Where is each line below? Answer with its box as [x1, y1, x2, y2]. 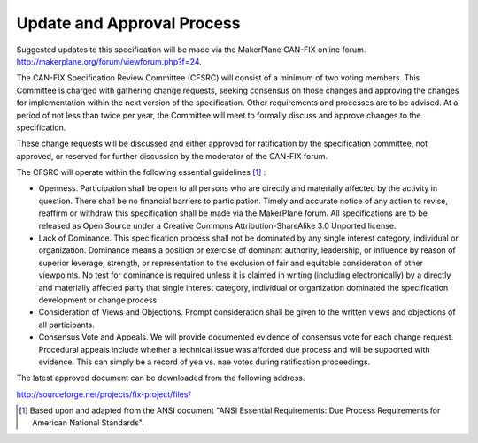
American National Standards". [32, 417, 145, 428]
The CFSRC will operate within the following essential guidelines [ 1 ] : [16, 167, 266, 178]
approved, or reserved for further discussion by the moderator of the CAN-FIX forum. [16, 150, 328, 161]
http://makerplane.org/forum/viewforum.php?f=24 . [16, 56, 203, 66]
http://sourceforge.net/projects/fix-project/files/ [16, 389, 191, 400]
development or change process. [38, 294, 159, 305]
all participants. [38, 319, 95, 330]
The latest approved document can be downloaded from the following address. [16, 372, 305, 384]
